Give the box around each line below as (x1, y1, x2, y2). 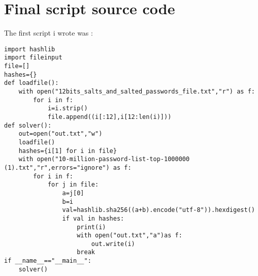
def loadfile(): (4, 79, 59, 87)
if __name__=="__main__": (4, 257, 91, 265)
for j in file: (47, 181, 99, 189)
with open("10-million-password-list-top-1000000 (18, 156, 190, 163)
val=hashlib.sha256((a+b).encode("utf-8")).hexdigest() (62, 206, 255, 214)
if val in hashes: (62, 214, 124, 222)
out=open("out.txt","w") (18, 130, 103, 138)
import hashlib (4, 45, 55, 53)
